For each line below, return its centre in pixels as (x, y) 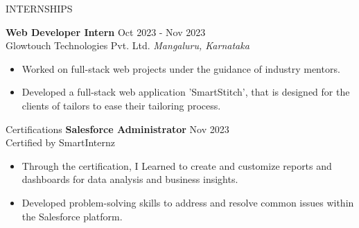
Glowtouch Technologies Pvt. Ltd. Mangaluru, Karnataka (128, 45)
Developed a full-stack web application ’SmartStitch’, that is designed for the (186, 92)
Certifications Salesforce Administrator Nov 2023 (117, 129)
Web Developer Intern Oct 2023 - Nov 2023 (106, 32)
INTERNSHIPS (39, 8)
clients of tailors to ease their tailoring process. (121, 105)
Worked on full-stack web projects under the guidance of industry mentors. (181, 68)
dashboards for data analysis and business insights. (130, 179)
